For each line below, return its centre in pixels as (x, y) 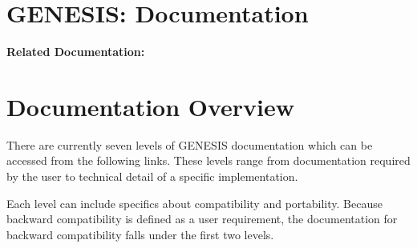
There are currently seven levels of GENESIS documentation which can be (190, 144)
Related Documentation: (76, 52)
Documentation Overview (151, 106)
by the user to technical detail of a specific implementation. (152, 176)
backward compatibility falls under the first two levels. (140, 234)
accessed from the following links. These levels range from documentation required (208, 160)
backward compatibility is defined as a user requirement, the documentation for (202, 219)
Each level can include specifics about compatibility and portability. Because (194, 203)
